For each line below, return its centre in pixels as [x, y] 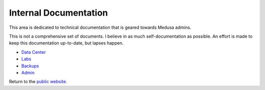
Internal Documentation [58, 13]
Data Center [34, 52]
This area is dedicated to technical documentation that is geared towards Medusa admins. [100, 27]
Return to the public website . [38, 82]
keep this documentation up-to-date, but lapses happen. [66, 43]
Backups [30, 66]
